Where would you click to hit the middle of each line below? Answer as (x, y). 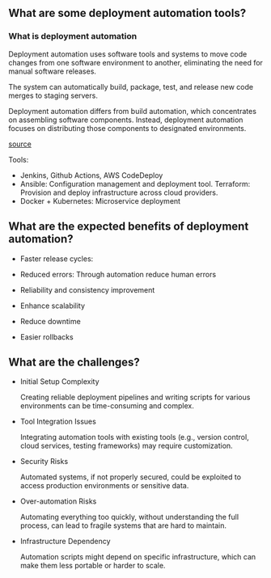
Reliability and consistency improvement (87, 289)
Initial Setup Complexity (59, 382)
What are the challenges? (74, 362)
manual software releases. (53, 71)
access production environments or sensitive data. (104, 486)
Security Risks (44, 462)
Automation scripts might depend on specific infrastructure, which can (138, 557)
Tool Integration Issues (58, 422)
